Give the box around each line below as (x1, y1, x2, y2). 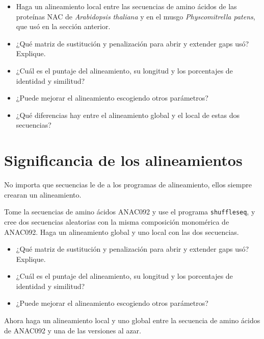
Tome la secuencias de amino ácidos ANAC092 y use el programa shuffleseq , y (4, 206, 255, 217)
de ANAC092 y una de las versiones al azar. (4, 325, 141, 335)
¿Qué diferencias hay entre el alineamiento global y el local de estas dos (16, 109, 240, 120)
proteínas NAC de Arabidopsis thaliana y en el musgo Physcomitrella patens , (16, 11, 255, 21)
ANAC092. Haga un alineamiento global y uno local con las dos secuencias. (4, 226, 239, 237)
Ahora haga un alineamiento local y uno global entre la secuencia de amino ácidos (4, 315, 260, 326)
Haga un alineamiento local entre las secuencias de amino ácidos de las (16, 1, 237, 11)
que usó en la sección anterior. (16, 21, 111, 32)
